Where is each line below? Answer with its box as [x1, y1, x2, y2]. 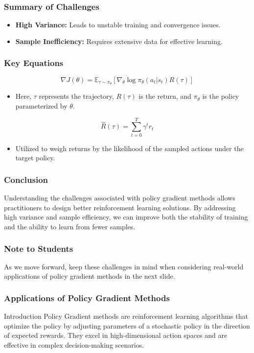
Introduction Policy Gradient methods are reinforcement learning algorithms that [4, 311, 248, 321]
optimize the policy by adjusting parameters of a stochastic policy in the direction [4, 320, 250, 331]
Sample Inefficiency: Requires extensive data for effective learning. [15, 36, 223, 46]
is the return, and [139, 91, 191, 101]
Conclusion [4, 173, 48, 185]
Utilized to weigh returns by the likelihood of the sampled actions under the [15, 143, 244, 153]
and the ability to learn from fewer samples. [4, 221, 136, 231]
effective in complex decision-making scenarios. [4, 339, 144, 350]
